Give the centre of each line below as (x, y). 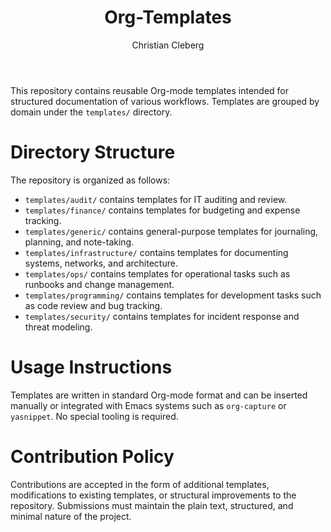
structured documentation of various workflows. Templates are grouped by (165, 101)
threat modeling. (58, 327)
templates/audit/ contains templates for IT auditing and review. (156, 199)
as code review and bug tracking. (93, 305)
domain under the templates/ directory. (91, 112)
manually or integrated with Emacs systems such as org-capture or (148, 405)
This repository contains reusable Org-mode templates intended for (150, 90)
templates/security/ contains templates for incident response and (162, 316)
